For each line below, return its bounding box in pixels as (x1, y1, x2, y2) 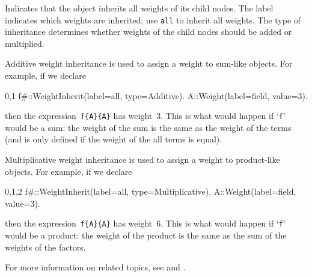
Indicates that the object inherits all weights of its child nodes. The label (5, 2, 274, 14)
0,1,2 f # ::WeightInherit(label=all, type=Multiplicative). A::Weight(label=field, (5, 185, 296, 198)
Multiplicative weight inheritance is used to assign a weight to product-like (5, 153, 280, 166)
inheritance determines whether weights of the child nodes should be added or (5, 25, 292, 38)
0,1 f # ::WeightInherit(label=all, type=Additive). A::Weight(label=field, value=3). (5, 89, 308, 102)
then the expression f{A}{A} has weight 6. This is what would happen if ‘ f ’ (5, 217, 286, 230)
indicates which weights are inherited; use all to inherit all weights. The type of (5, 13, 301, 26)
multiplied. (5, 37, 44, 49)
